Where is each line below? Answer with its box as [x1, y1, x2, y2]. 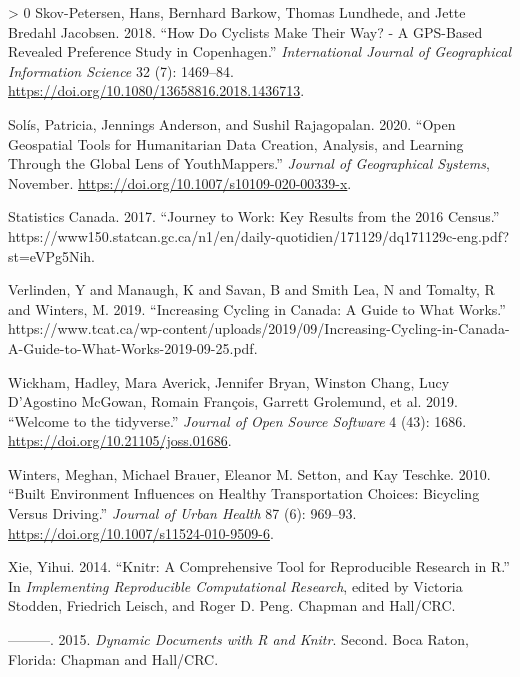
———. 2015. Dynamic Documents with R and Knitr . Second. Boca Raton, [8, 629, 469, 650]
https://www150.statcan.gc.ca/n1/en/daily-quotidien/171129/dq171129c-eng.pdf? [8, 225, 510, 246]
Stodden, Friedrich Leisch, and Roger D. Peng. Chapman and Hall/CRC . [8, 595, 456, 616]
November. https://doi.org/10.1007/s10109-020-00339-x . [8, 172, 352, 193]
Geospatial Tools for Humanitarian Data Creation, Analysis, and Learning [8, 133, 464, 154]
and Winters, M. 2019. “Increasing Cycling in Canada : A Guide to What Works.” [8, 298, 506, 319]
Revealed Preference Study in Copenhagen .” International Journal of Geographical [8, 41, 512, 62]
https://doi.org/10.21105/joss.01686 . [8, 430, 232, 451]
